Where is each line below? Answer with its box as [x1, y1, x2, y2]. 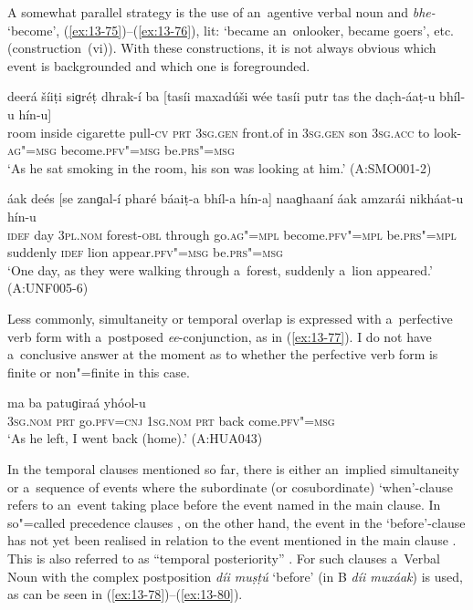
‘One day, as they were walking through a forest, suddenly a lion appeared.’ [7, 260, 433, 279]
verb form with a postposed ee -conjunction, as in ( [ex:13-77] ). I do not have [7, 326, 432, 346]
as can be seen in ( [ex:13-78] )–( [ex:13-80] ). [7, 584, 243, 604]
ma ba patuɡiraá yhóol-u [7, 393, 146, 412]
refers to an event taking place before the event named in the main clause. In [7, 495, 441, 514]
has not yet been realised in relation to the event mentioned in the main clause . [7, 531, 457, 550]
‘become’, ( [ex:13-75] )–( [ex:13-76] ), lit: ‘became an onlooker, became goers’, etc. [7, 20, 455, 39]
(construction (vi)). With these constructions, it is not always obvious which [7, 38, 436, 57]
